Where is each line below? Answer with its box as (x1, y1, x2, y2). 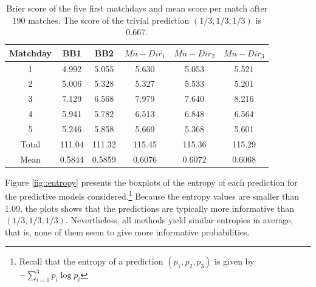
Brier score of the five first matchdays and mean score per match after (6, 2, 268, 14)
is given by (214, 255, 255, 268)
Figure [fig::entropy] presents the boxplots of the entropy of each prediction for (5, 175, 298, 188)
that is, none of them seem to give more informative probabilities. (5, 225, 250, 238)
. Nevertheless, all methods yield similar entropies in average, (65, 214, 294, 226)
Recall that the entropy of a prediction (19, 255, 163, 268)
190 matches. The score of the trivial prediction (12, 13, 190, 26)
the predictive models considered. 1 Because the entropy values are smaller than (5, 188, 300, 203)
